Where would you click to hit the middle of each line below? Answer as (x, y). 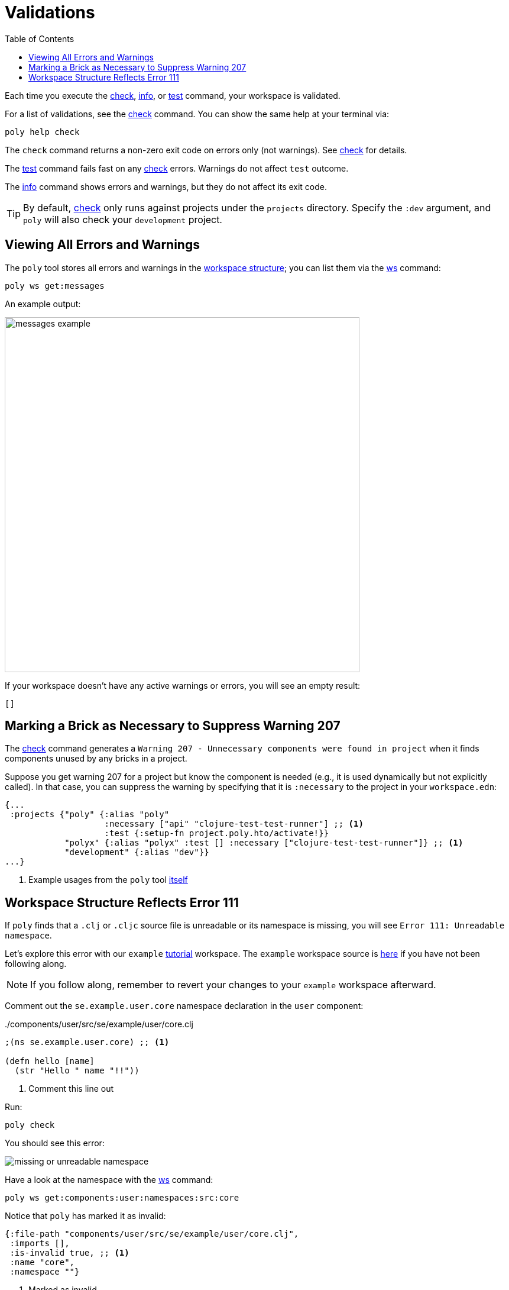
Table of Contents (40, 38)
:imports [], (40, 1244)
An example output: (43, 304)
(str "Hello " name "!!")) (77, 1071)
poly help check (42, 132)
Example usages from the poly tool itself (108, 880)
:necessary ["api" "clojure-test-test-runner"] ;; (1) (234, 824)
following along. (36, 964)
